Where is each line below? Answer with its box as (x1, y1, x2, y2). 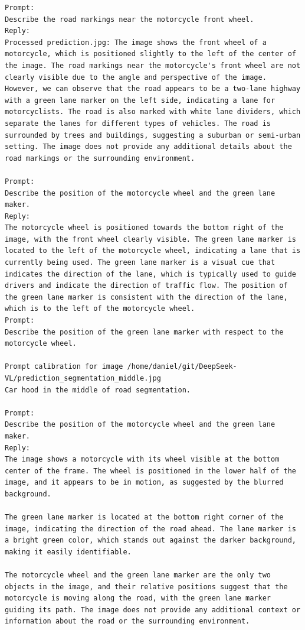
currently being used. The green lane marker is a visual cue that (5, 258, 276, 267)
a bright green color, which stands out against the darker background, (5, 536, 296, 545)
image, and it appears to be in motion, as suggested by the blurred (5, 478, 284, 487)
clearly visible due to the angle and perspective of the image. (5, 73, 267, 82)
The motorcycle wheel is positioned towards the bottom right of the (5, 223, 284, 232)
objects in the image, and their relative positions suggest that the (5, 582, 288, 591)
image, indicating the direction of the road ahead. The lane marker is (5, 524, 296, 533)
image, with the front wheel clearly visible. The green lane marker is (5, 235, 296, 243)
